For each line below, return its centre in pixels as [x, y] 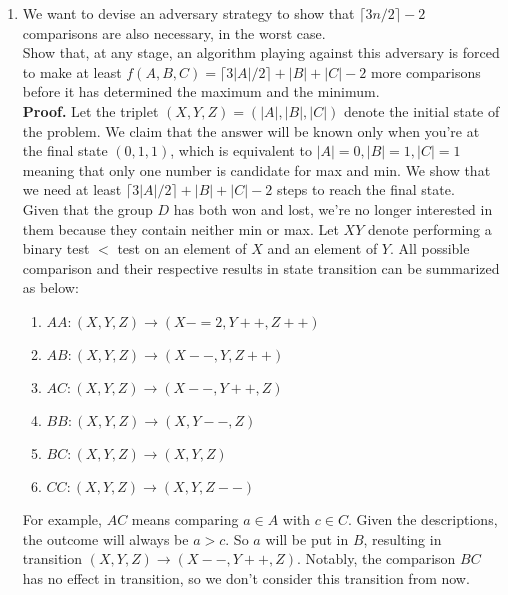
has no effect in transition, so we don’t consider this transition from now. [246, 577]
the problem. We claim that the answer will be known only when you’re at [251, 130]
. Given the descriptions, [422, 518]
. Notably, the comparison [376, 558]
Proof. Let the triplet [90, 110]
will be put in [307, 538]
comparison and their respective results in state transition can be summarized [261, 267]
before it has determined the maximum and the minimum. [201, 91]
